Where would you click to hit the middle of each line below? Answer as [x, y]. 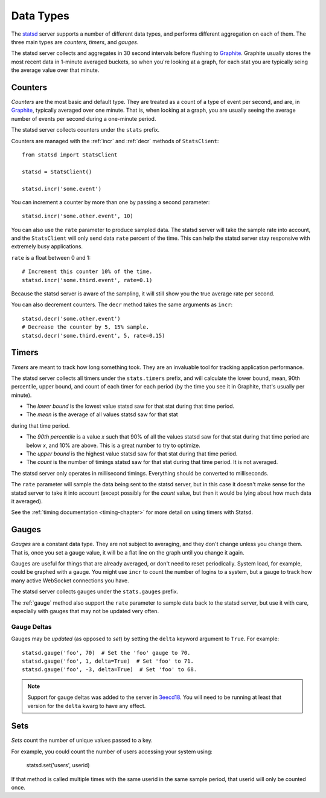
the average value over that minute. [55, 70]
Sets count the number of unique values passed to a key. [82, 741]
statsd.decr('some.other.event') [71, 318]
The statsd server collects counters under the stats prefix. [85, 130]
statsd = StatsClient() [57, 172]
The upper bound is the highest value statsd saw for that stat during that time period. [132, 454]
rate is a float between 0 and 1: [51, 257]
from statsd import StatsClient [70, 155]
